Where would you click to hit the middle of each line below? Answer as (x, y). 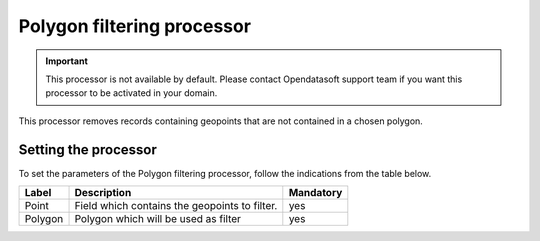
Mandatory (315, 193)
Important (67, 61)
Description (103, 193)
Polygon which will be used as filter (158, 219)
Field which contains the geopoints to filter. (176, 206)
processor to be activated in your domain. (131, 93)
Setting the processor (87, 149)
